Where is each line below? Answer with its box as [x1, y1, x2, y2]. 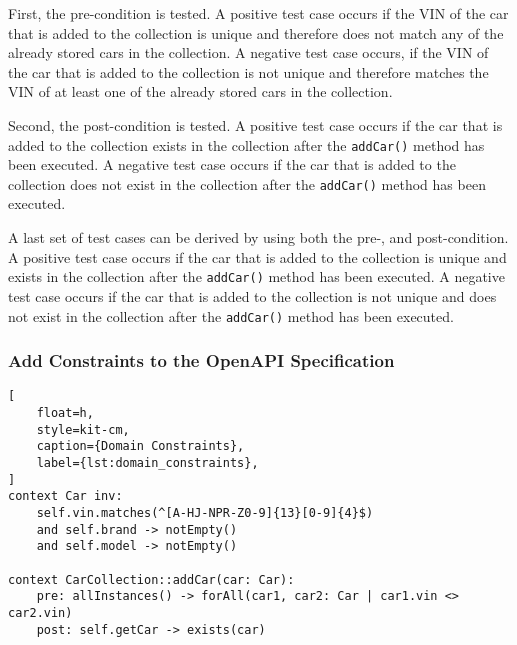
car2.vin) [8, 605, 73, 620]
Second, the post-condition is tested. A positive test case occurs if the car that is [8, 114, 503, 135]
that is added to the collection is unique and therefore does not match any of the [8, 22, 504, 43]
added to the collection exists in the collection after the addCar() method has [8, 134, 485, 155]
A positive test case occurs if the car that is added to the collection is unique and [8, 246, 507, 267]
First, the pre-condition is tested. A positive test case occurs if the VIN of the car [8, 3, 509, 23]
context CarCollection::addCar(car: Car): [8, 572, 295, 587]
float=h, [36, 406, 94, 421]
